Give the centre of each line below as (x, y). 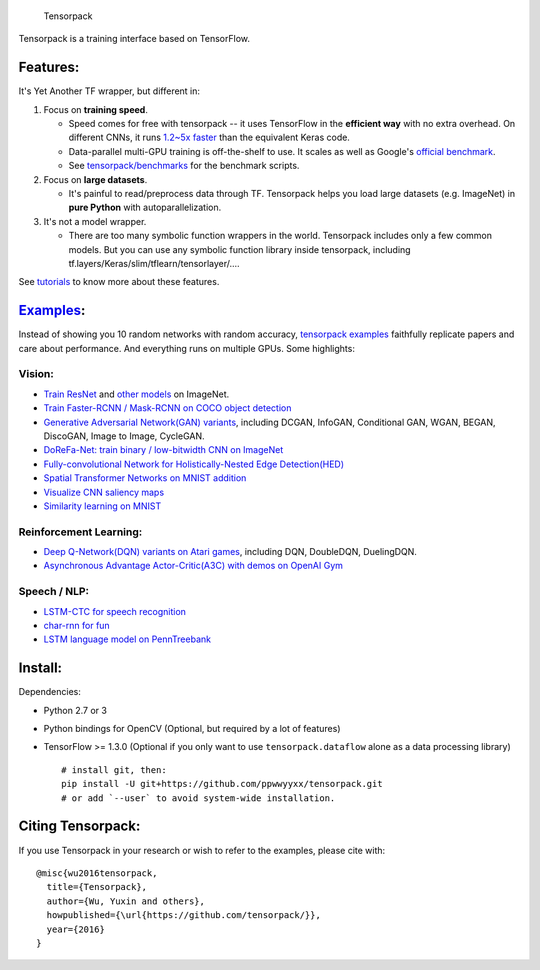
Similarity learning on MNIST (102, 506)
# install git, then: (114, 769)
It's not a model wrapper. (95, 221)
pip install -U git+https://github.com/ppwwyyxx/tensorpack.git (222, 784)
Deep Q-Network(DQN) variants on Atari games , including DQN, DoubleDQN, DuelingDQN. (230, 552)
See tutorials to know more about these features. (119, 282)
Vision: (36, 374)
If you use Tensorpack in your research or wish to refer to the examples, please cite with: (202, 850)
